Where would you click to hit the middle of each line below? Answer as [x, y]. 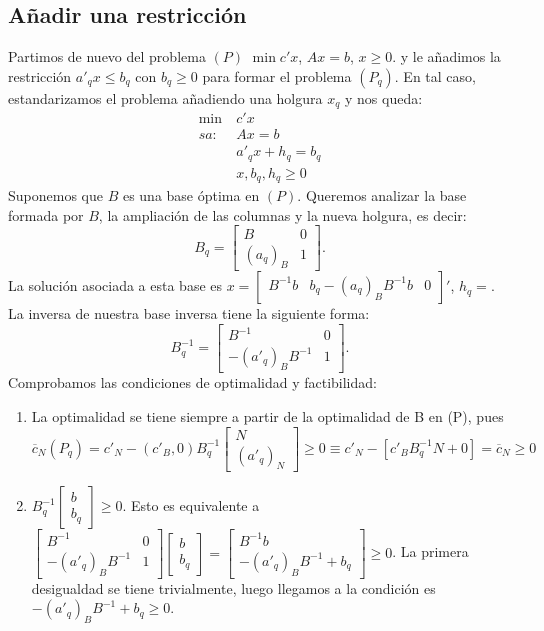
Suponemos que [55, 195]
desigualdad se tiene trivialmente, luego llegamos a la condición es [233, 587]
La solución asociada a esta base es [115, 285]
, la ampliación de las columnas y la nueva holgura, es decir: [282, 214]
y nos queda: [384, 97]
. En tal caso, [435, 75]
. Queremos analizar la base [382, 195]
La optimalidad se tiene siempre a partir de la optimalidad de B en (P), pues [267, 415]
